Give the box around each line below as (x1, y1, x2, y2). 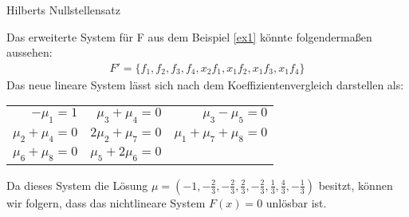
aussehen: (6, 44, 53, 61)
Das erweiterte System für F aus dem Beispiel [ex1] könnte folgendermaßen (6, 28, 372, 45)
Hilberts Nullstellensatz (6, 2, 120, 18)
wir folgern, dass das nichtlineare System (6, 194, 206, 211)
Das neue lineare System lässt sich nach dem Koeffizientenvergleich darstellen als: (6, 76, 404, 93)
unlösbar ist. (265, 194, 327, 211)
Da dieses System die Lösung (6, 176, 148, 193)
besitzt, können (318, 176, 393, 193)
